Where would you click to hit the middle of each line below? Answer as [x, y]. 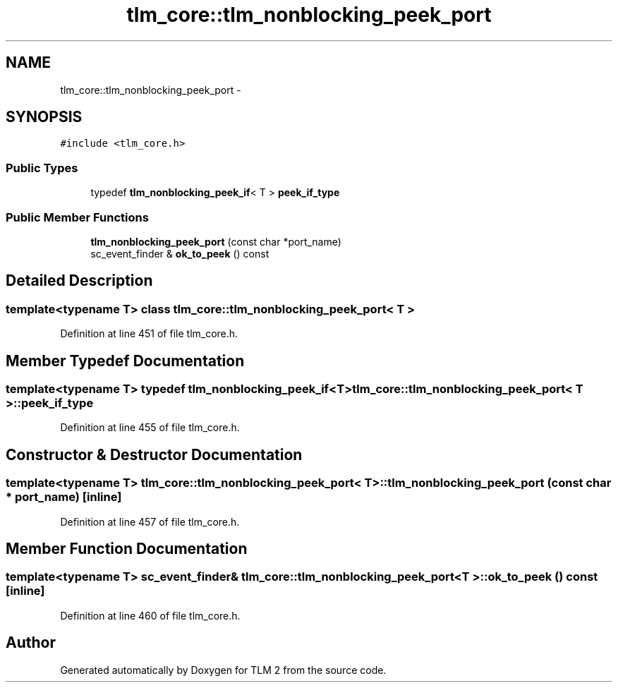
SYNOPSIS [44, 117]
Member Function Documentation [127, 549]
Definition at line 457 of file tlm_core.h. [150, 521]
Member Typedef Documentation [125, 361]
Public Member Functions [77, 217]
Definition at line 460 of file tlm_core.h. [150, 615]
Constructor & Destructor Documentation [154, 454]
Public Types [42, 168]
